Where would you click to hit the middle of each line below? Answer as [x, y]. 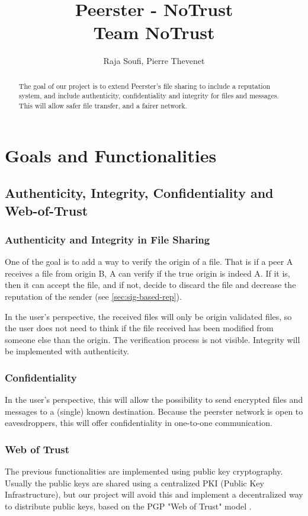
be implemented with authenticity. [67, 351]
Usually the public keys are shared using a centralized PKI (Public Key [134, 483]
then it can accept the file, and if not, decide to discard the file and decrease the [150, 285]
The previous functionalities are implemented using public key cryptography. [144, 471]
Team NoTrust [154, 32]
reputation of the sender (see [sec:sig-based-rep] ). [93, 297]
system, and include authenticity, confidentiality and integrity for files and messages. [149, 96]
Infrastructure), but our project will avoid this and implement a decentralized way [154, 494]
